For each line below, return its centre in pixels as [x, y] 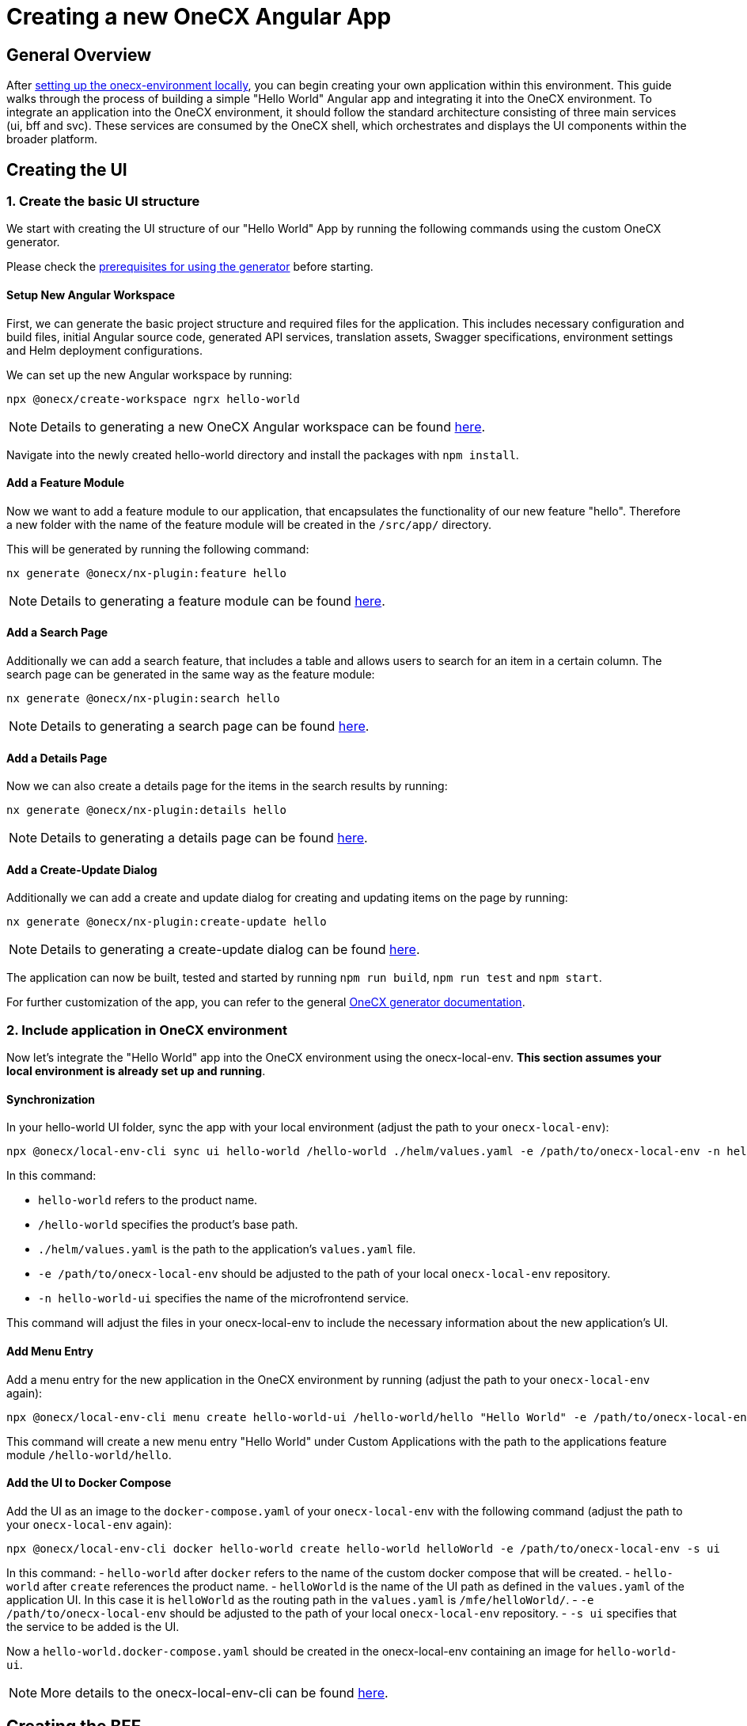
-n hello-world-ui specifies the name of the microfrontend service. [224, 1298]
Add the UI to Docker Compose [89, 1483]
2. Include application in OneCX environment [147, 1030]
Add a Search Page [57, 633]
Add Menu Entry [50, 1352]
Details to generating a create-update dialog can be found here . [230, 950]
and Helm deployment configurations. [104, 350]
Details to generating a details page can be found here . [204, 838]
